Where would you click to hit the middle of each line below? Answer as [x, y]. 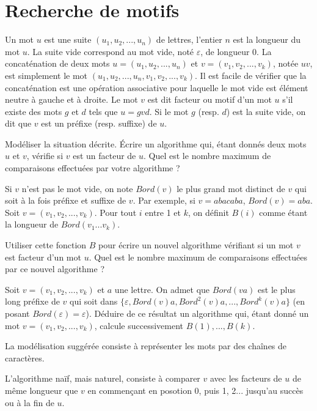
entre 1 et [163, 212]
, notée [286, 63]
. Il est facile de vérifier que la [251, 75]
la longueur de [32, 224]
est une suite [68, 39]
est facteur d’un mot [43, 257]
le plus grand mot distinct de [231, 188]
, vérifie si [45, 156]
